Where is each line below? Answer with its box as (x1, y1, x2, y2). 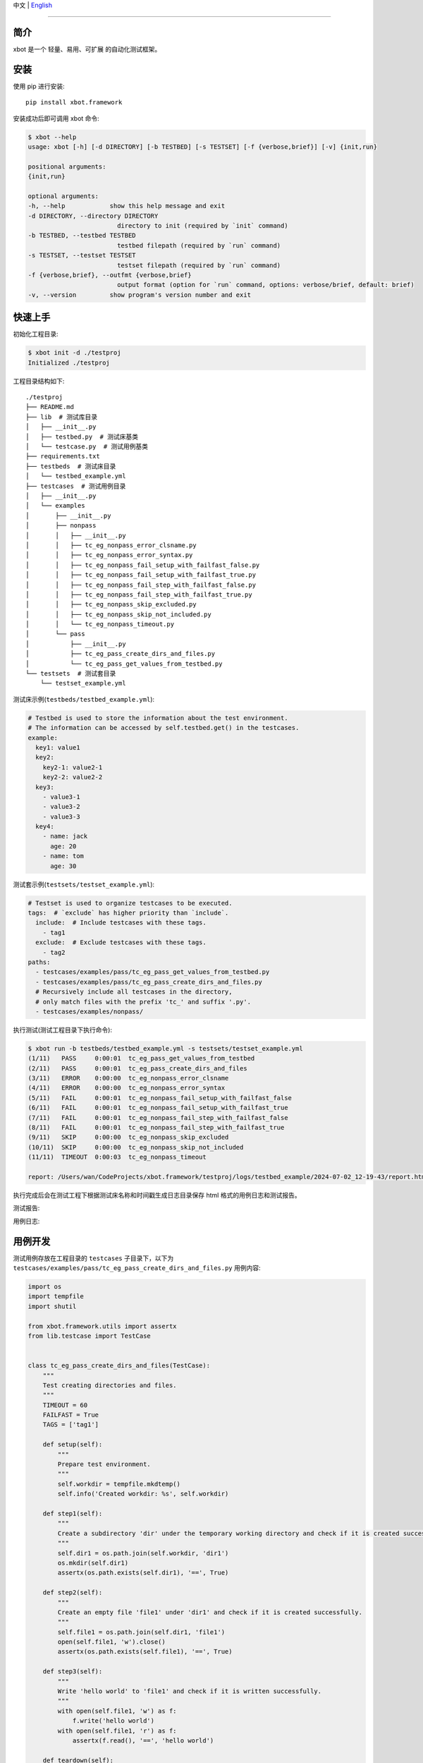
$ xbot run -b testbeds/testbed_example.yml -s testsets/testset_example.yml (27, 1044, 303, 1052)
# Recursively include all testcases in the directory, (35, 988, 233, 996)
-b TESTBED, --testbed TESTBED (27, 231, 137, 240)
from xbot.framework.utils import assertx (27, 1322, 177, 1330)
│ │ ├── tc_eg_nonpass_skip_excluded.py (25, 600, 197, 609)
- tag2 (42, 948, 66, 956)
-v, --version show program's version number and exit (27, 291, 252, 299)
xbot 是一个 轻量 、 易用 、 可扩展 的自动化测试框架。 (13, 44, 161, 53)
